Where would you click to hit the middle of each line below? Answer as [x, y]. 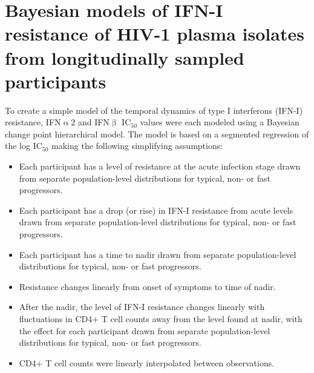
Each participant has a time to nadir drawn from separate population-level [158, 254]
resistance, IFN [33, 122]
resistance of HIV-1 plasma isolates [155, 34]
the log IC [24, 146]
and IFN [93, 122]
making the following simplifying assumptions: [137, 146]
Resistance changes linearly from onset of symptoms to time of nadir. [147, 286]
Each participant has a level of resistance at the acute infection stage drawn [160, 166]
